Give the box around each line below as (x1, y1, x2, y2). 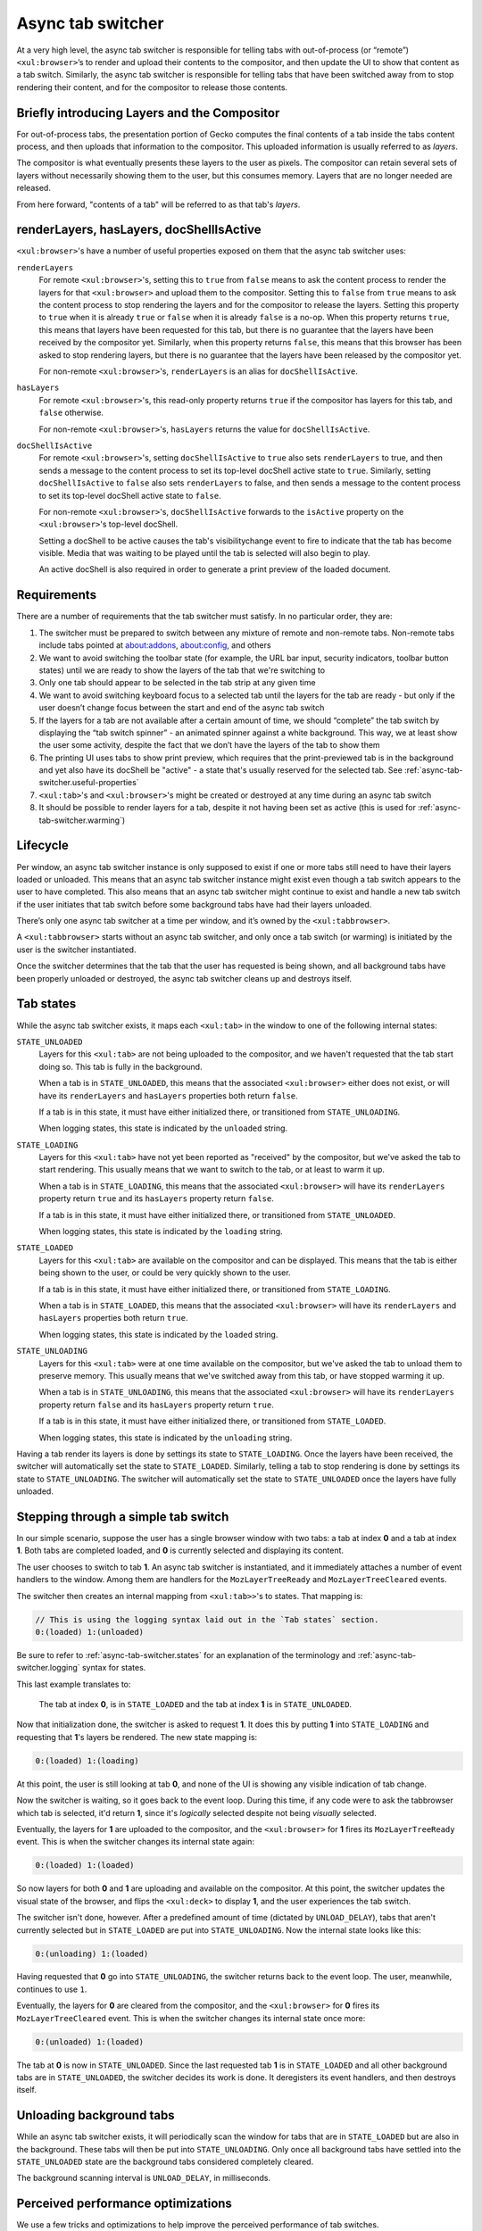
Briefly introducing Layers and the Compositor (16, 105, 280, 120)
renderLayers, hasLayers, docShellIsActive (16, 222, 262, 237)
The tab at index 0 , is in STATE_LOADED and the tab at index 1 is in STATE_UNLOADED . (38, 1699, 353, 1710)
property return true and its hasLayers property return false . (38, 1193, 274, 1204)
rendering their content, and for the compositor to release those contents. (16, 81, 288, 93)
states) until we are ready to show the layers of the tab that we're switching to (38, 665, 326, 676)
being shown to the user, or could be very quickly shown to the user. (38, 1267, 291, 1278)
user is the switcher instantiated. (16, 944, 137, 955)
